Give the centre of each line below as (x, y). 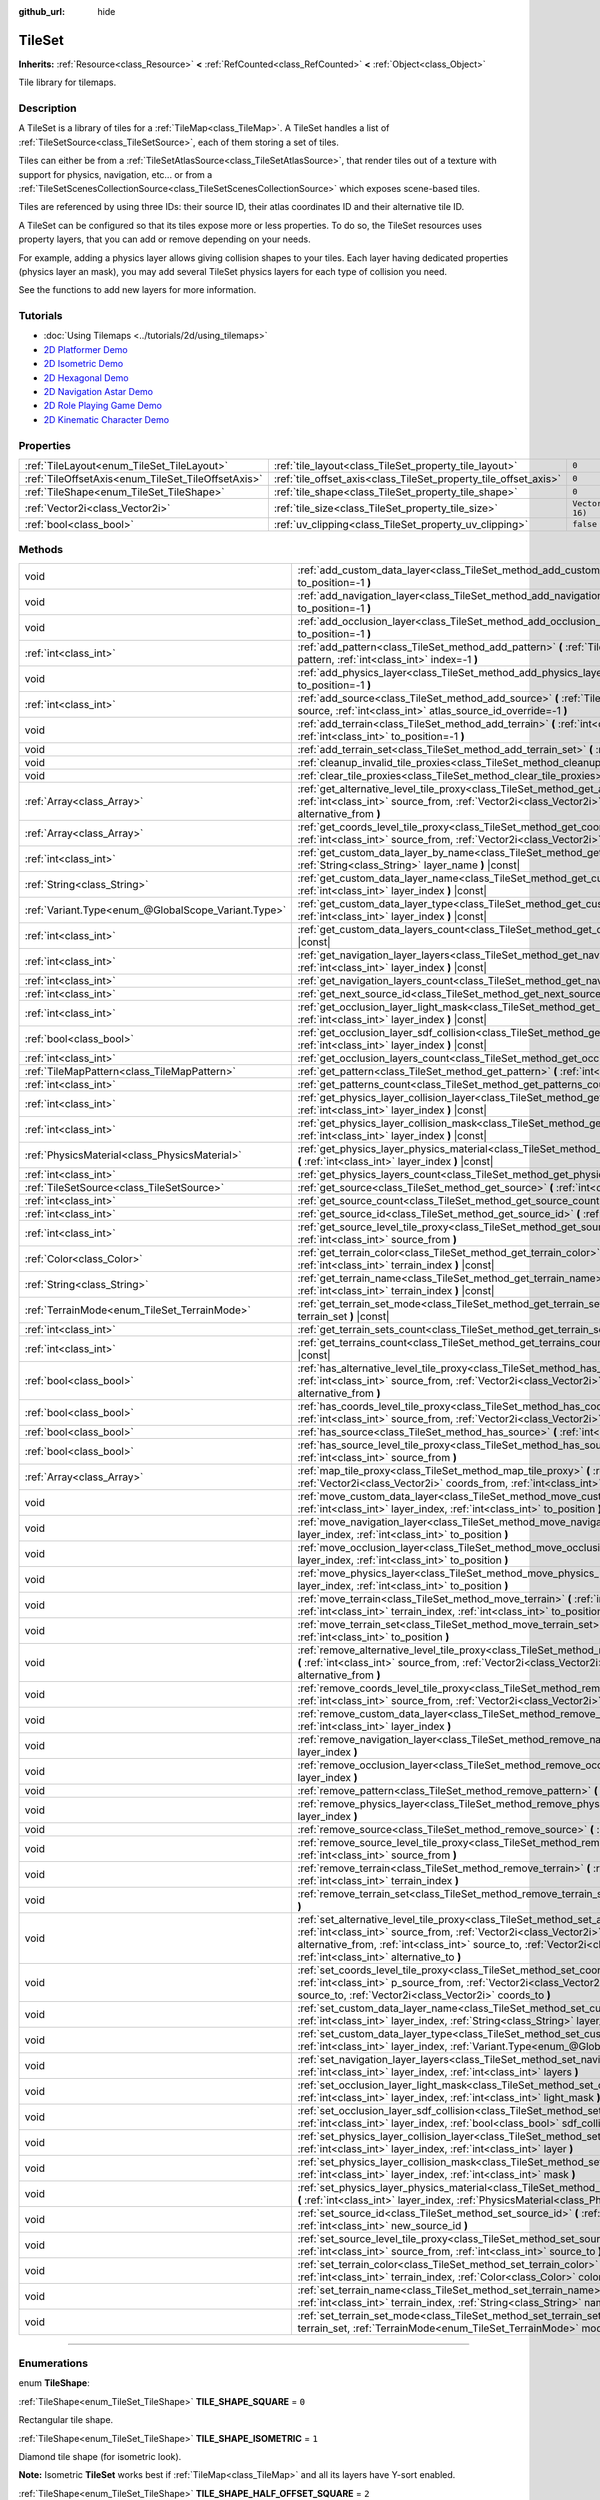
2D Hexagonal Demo (86, 377)
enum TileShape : (54, 2383)
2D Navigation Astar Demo (98, 392)
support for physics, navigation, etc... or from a (115, 174)
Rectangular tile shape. (66, 2420)
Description (47, 108)
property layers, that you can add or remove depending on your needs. (164, 239)
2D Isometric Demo (83, 364)
